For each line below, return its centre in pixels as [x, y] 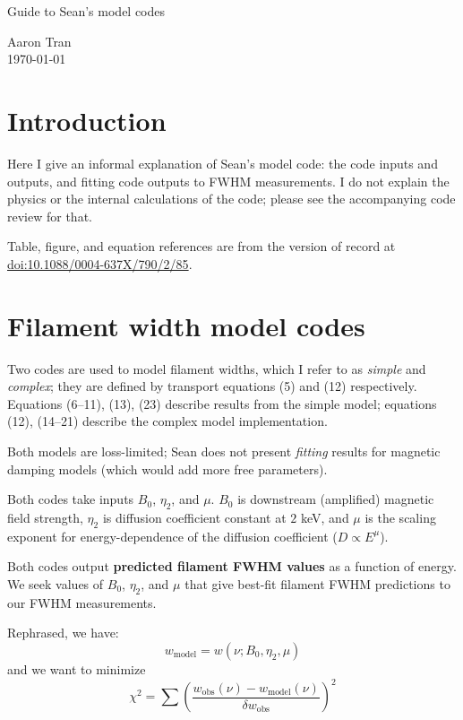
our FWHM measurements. [82, 602]
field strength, [45, 517]
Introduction [87, 120]
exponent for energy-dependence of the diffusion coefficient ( [172, 536]
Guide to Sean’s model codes [86, 11]
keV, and [325, 517]
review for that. [50, 216]
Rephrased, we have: [63, 633]
